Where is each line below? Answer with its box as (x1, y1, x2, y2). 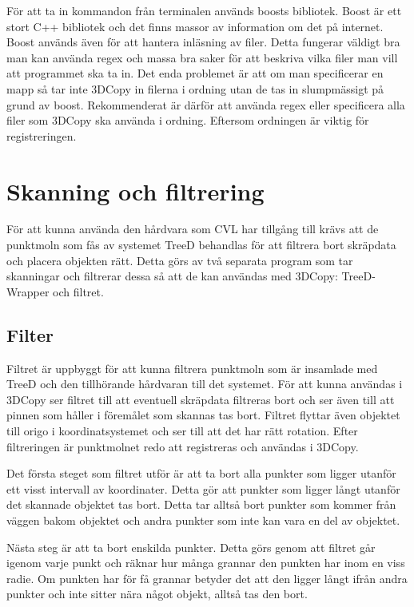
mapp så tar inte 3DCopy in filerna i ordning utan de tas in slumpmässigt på (6, 80, 384, 97)
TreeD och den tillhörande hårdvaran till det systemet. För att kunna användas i (6, 375, 403, 392)
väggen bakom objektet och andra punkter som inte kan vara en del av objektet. (6, 511, 400, 528)
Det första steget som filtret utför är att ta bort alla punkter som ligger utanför (6, 465, 396, 482)
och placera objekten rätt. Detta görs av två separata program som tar (6, 252, 353, 268)
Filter (6, 322, 54, 347)
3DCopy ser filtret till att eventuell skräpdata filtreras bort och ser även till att (6, 391, 395, 407)
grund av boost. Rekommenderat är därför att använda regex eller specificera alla (6, 96, 405, 113)
